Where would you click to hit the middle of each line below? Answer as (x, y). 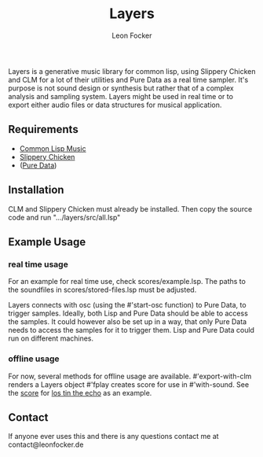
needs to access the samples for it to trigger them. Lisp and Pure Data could (131, 330)
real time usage (38, 264)
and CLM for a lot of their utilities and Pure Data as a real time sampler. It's (128, 79)
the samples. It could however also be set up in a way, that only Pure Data (128, 322)
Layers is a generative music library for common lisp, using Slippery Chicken (132, 71)
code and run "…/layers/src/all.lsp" (64, 217)
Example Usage (47, 242)
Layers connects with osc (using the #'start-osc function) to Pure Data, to (127, 305)
